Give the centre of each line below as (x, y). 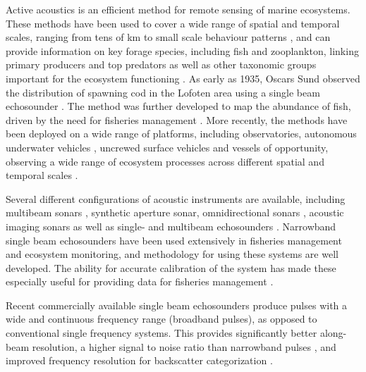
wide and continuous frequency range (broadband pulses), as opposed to (161, 319)
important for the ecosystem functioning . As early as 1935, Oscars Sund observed (183, 78)
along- (333, 333)
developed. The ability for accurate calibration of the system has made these (171, 267)
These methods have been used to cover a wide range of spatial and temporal (173, 23)
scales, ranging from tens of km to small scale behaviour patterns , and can (168, 37)
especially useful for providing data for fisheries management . (140, 281)
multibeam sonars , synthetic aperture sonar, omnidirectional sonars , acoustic (175, 212)
